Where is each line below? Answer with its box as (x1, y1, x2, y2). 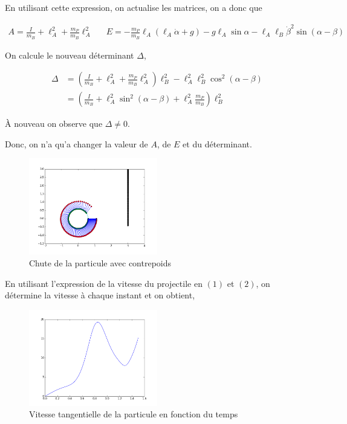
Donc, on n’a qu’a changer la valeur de (5, 137, 148, 150)
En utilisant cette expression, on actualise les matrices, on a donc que (5, 1, 262, 13)
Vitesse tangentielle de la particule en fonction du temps (29, 408, 238, 420)
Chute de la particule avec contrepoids (29, 257, 172, 269)
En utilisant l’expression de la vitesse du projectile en (5, 277, 203, 289)
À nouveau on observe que (5, 117, 103, 130)
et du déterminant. (183, 137, 252, 150)
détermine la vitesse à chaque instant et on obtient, (5, 289, 195, 301)
